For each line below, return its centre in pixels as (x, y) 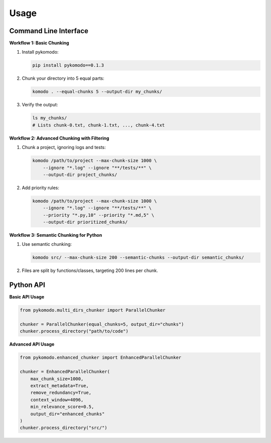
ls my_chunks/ (50, 118)
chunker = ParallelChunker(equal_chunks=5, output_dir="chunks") (102, 324)
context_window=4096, (57, 400)
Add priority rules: (41, 188)
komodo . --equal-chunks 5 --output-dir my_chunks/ (97, 92)
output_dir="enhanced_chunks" (67, 414)
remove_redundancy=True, (61, 393)
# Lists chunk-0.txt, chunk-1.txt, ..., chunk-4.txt (99, 125)
